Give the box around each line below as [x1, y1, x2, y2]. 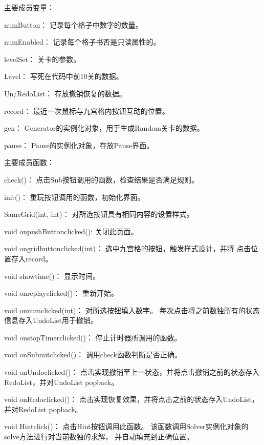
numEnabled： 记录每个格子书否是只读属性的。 [4, 36, 161, 47]
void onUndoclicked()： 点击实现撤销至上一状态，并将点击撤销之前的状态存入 [4, 367, 259, 377]
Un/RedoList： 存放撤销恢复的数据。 [4, 88, 126, 98]
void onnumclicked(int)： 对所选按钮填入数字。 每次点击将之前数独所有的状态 [4, 305, 260, 315]
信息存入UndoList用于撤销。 [4, 315, 98, 326]
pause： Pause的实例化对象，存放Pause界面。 [4, 139, 154, 150]
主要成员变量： [4, 2, 54, 12]
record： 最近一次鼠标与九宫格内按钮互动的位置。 [4, 105, 169, 116]
